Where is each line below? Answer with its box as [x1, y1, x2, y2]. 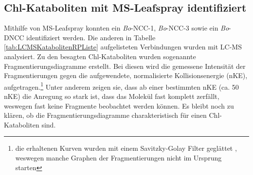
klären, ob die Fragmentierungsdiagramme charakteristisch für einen [4, 110, 207, 120]
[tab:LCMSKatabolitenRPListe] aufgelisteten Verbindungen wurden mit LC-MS [4, 42, 242, 52]
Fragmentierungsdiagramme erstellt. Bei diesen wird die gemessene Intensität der [4, 61, 246, 71]
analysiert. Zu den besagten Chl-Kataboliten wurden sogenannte [4, 51, 196, 61]
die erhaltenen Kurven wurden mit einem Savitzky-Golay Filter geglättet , [15, 143, 237, 153]
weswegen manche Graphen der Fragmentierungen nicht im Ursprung [15, 152, 222, 162]
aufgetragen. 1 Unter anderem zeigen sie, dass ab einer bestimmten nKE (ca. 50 [4, 80, 239, 92]
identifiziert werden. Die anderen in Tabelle [26, 32, 156, 42]
